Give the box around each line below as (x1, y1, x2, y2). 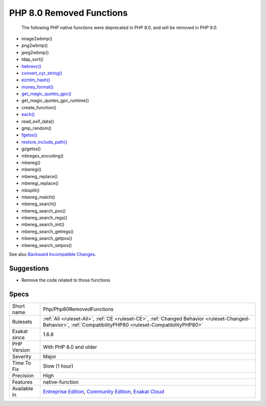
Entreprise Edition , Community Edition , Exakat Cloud (42, 388, 165, 395)
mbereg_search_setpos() (21, 242, 72, 248)
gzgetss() (21, 146, 41, 152)
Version (12, 346, 30, 353)
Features (12, 378, 33, 385)
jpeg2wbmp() (21, 49, 49, 55)
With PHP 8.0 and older (42, 344, 98, 350)
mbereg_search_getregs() (21, 228, 74, 234)
